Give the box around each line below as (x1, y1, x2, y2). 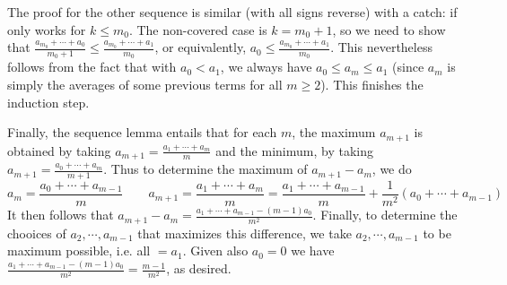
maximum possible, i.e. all (7, 241, 151, 260)
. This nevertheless (330, 38, 433, 56)
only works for (7, 20, 86, 39)
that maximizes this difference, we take (137, 223, 352, 242)
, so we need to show (332, 20, 446, 39)
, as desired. (166, 259, 232, 278)
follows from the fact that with (7, 57, 177, 76)
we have (291, 241, 335, 260)
